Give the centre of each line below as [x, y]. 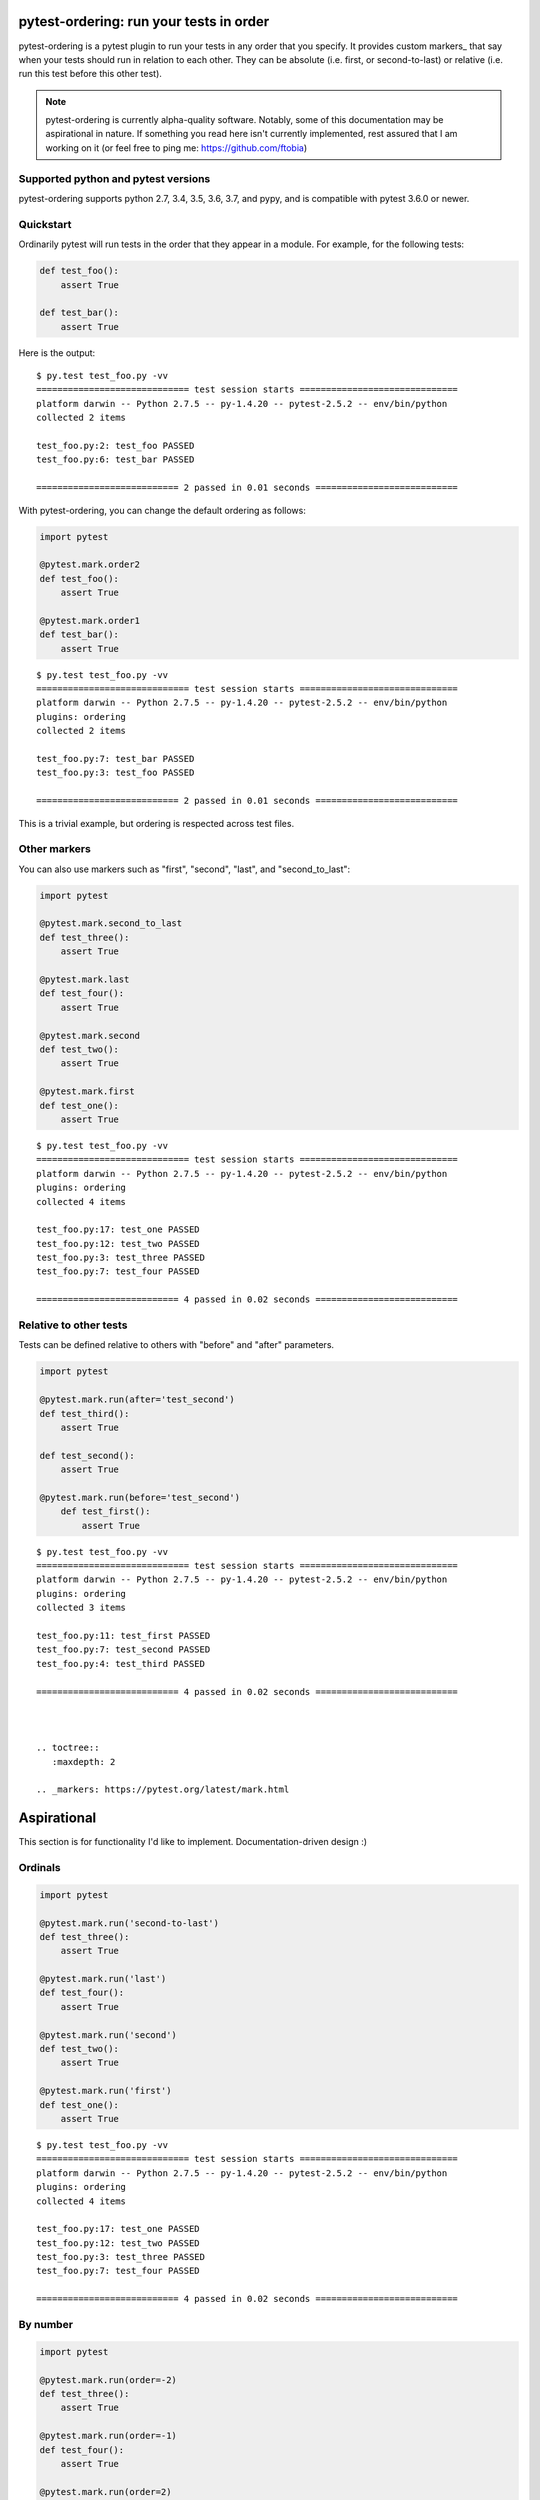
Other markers [55, 849]
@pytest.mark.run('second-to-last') [129, 1923]
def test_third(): [84, 1413]
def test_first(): [105, 1511]
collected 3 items [81, 1608]
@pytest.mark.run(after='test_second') [137, 1399]
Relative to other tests [73, 1325]
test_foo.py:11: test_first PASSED [123, 1635]
